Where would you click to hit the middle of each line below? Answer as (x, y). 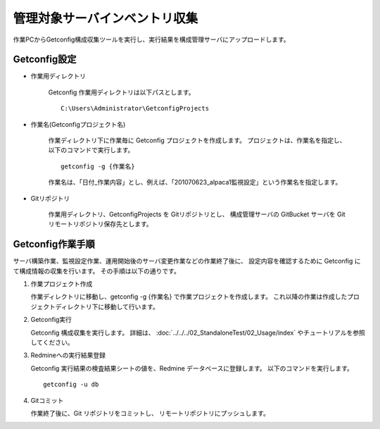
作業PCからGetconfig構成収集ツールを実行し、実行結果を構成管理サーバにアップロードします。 (151, 39)
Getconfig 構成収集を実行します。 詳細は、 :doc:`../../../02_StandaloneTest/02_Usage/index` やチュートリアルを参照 (198, 332)
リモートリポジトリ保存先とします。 (100, 224)
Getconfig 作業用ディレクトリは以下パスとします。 (121, 92)
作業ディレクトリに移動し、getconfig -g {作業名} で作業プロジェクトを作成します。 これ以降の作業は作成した (189, 297)
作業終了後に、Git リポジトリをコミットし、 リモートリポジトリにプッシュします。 (150, 413)
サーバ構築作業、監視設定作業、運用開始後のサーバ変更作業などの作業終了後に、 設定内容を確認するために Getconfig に (187, 261)
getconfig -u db (71, 385)
